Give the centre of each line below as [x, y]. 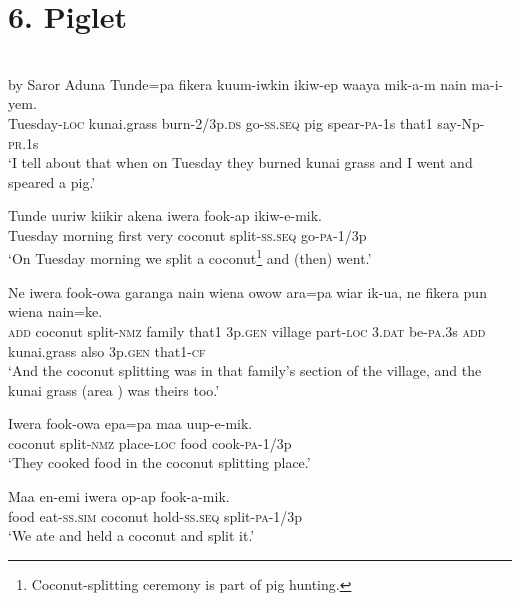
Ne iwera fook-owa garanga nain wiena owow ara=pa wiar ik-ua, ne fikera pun [247, 291]
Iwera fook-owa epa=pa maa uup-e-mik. [130, 423]
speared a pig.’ [52, 181]
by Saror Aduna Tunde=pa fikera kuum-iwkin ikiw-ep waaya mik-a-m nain [237, 83]
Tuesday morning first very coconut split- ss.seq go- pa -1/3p [187, 234]
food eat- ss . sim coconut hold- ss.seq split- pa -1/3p [155, 515]
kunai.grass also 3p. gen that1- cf [107, 350]
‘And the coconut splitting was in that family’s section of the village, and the [245, 370]
